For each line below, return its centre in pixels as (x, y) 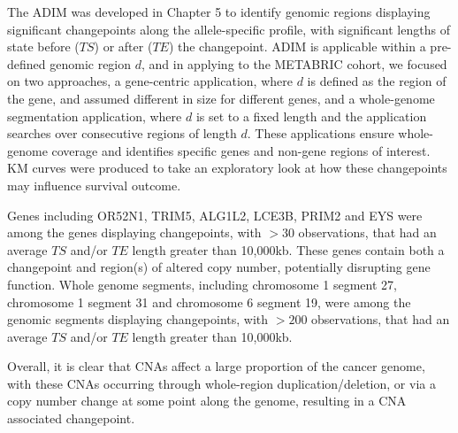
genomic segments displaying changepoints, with (138, 319)
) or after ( (123, 46)
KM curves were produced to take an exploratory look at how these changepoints (227, 168)
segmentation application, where (95, 116)
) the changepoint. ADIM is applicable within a (297, 46)
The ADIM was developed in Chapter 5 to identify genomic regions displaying (219, 12)
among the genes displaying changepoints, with (134, 232)
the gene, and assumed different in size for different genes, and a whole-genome (221, 98)
